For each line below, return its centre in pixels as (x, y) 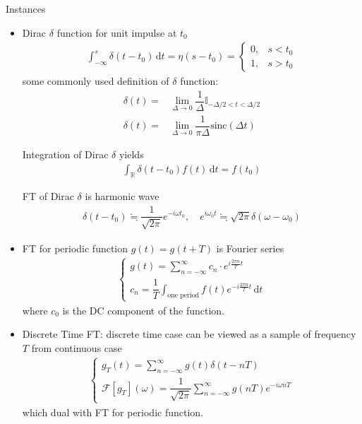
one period (183, 296)
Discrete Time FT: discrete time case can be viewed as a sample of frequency (189, 334)
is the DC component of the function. (144, 310)
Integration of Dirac (65, 154)
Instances (26, 8)
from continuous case (77, 347)
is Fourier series (250, 248)
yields (131, 154)
